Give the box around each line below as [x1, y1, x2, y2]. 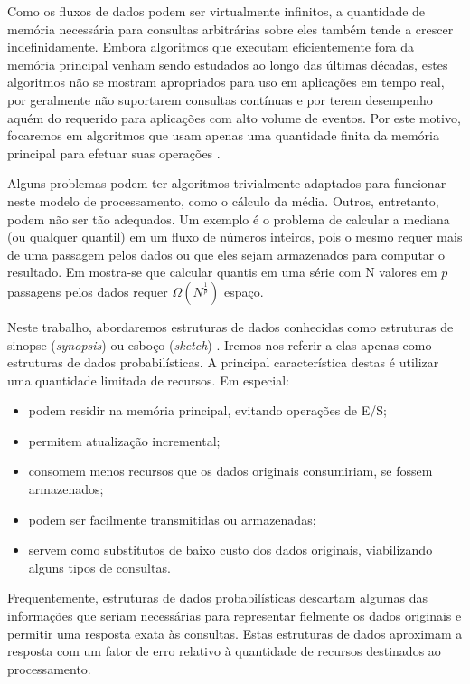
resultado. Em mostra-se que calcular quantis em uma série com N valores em [7, 262, 437, 281]
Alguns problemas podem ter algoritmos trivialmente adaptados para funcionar [7, 174, 446, 193]
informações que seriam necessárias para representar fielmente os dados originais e [7, 606, 462, 625]
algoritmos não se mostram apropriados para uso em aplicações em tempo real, [7, 72, 445, 91]
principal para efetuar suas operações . [7, 143, 221, 162]
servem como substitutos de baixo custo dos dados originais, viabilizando [28, 540, 433, 559]
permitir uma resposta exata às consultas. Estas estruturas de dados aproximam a [7, 623, 463, 642]
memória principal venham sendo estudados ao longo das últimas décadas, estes [7, 54, 448, 73]
